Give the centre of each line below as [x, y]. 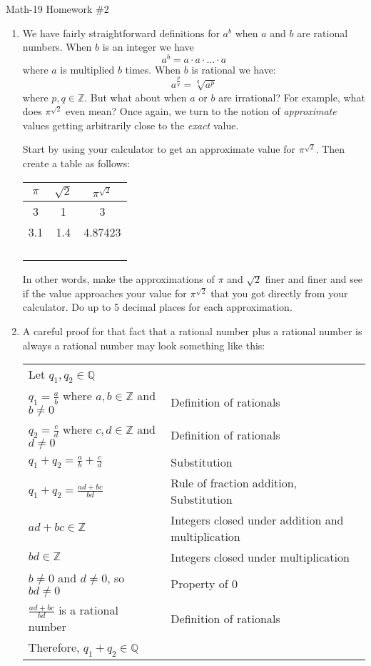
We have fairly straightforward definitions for [121, 33]
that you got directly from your [279, 293]
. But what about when [136, 97]
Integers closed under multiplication [260, 557]
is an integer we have [148, 47]
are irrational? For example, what [292, 97]
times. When [153, 69]
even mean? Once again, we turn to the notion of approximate [201, 111]
